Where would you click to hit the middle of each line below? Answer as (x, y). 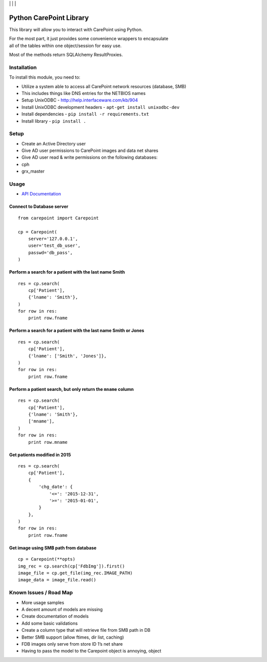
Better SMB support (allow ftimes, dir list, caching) (73, 637)
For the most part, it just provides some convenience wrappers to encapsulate (89, 39)
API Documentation (41, 194)
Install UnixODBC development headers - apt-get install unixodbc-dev (101, 107)
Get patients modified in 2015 (40, 455)
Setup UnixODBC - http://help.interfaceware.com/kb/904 (80, 100)
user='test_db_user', (54, 246)
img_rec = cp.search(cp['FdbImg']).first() (71, 566)
